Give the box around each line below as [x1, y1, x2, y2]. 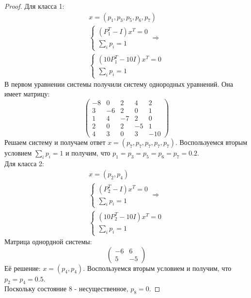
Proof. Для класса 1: [4, 1, 64, 11]
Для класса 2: [4, 158, 45, 168]
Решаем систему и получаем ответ [4, 137, 106, 147]
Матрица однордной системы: [4, 236, 92, 247]
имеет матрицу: [4, 89, 50, 99]
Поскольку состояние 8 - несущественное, [4, 283, 128, 294]
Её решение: [4, 263, 41, 273]
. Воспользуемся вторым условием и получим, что [83, 263, 232, 273]
